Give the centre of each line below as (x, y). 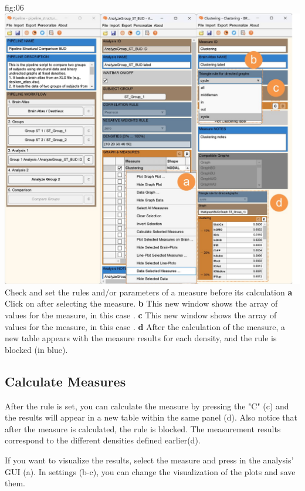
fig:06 (14, 7)
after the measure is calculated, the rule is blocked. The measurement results (143, 428)
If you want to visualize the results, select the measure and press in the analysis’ (149, 460)
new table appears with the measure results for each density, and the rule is (141, 338)
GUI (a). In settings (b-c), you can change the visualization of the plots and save (150, 471)
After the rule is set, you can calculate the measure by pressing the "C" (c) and (147, 406)
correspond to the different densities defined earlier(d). (103, 440)
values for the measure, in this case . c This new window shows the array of (141, 315)
